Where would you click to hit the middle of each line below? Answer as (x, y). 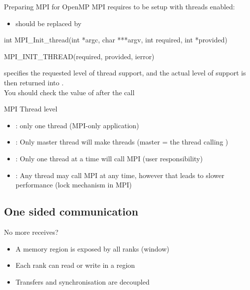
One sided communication (71, 211)
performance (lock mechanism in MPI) (74, 185)
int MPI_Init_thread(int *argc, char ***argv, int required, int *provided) (116, 40)
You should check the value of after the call (69, 92)
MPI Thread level (31, 109)
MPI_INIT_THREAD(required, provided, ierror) (79, 56)
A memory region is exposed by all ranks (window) (93, 248)
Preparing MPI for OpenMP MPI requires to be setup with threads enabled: (120, 6)
